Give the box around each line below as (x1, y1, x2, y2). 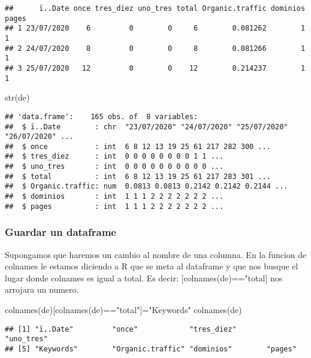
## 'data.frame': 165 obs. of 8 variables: (5, 112, 198, 121)
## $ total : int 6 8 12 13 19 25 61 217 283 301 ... (5, 172, 271, 181)
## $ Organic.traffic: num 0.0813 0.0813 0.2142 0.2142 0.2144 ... (5, 182, 288, 191)
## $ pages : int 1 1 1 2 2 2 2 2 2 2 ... (5, 202, 224, 211)
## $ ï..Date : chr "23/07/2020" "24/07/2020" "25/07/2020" (5, 122, 288, 131)
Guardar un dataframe (5, 224, 116, 239)
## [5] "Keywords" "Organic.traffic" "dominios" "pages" (5, 344, 297, 353)
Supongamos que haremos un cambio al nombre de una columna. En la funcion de (5, 248, 307, 260)
